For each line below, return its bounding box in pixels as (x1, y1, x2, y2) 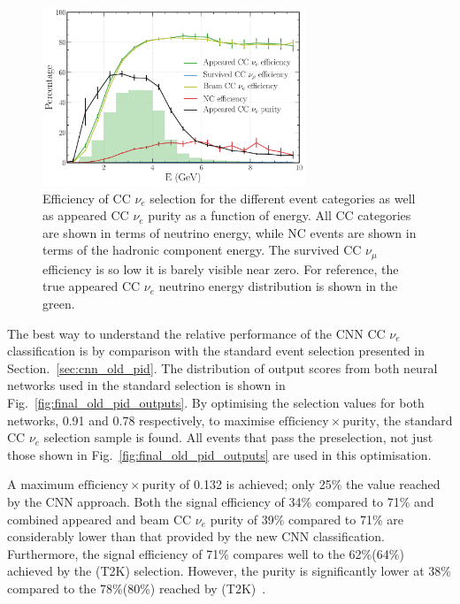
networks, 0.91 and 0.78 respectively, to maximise (7, 410, 275, 429)
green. (42, 294, 75, 313)
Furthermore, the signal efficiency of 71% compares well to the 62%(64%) (7, 544, 404, 562)
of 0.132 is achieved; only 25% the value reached (180, 475, 441, 493)
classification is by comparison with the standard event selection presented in (7, 341, 425, 360)
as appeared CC (42, 206, 129, 225)
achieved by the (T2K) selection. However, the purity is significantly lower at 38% (7, 562, 451, 580)
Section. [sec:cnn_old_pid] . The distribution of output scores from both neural (7, 358, 438, 377)
